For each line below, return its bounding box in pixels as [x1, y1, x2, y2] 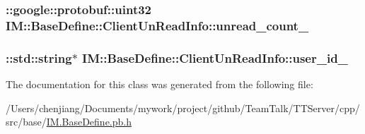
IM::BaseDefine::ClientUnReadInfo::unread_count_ [6, 16, 309, 34]
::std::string [6, 49, 72, 66]
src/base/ [6, 114, 47, 129]
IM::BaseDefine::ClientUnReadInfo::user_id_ [82, 49, 348, 66]
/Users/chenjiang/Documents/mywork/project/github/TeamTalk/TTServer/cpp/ [6, 100, 360, 115]
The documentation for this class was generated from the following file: [6, 76, 313, 91]
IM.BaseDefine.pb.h [46, 114, 132, 129]
